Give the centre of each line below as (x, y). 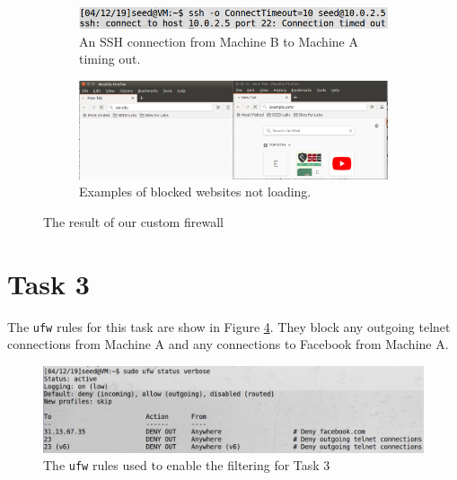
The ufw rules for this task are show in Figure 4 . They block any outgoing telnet (229, 326)
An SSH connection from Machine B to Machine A (219, 41)
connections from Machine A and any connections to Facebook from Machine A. (228, 344)
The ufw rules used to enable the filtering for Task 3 (187, 465)
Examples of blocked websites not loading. (195, 192)
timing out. (110, 59)
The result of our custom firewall (133, 221)
